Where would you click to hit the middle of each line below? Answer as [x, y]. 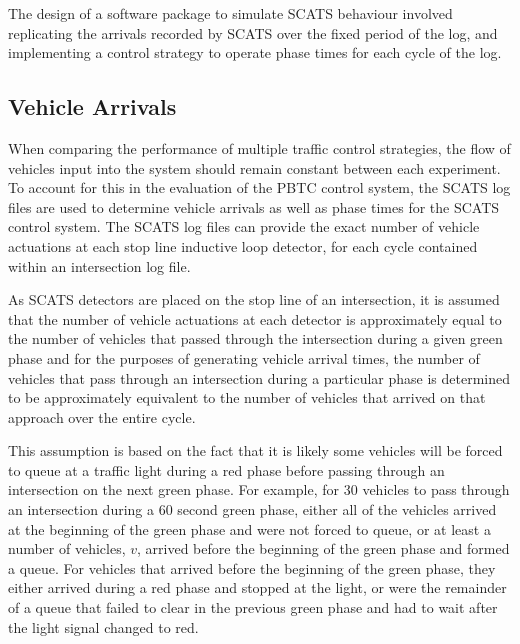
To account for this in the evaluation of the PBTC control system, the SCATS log [259, 187]
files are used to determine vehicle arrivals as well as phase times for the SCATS [254, 206]
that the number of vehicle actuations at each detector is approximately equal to [255, 318]
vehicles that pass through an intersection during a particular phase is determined [259, 377]
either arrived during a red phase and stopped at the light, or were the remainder [257, 587]
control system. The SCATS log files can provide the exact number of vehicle [244, 226]
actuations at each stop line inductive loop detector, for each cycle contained [243, 245]
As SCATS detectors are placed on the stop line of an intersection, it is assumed [254, 299]
